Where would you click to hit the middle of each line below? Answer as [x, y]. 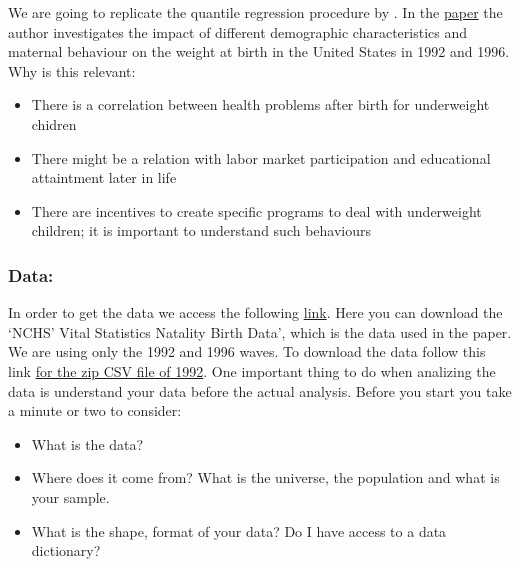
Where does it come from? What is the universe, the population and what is [265, 477]
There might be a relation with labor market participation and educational [261, 157]
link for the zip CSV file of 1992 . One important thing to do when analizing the [252, 370]
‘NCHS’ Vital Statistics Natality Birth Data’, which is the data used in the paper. [260, 331]
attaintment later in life [104, 177]
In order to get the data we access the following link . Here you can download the [255, 312]
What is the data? [87, 443]
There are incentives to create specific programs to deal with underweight [256, 210]
